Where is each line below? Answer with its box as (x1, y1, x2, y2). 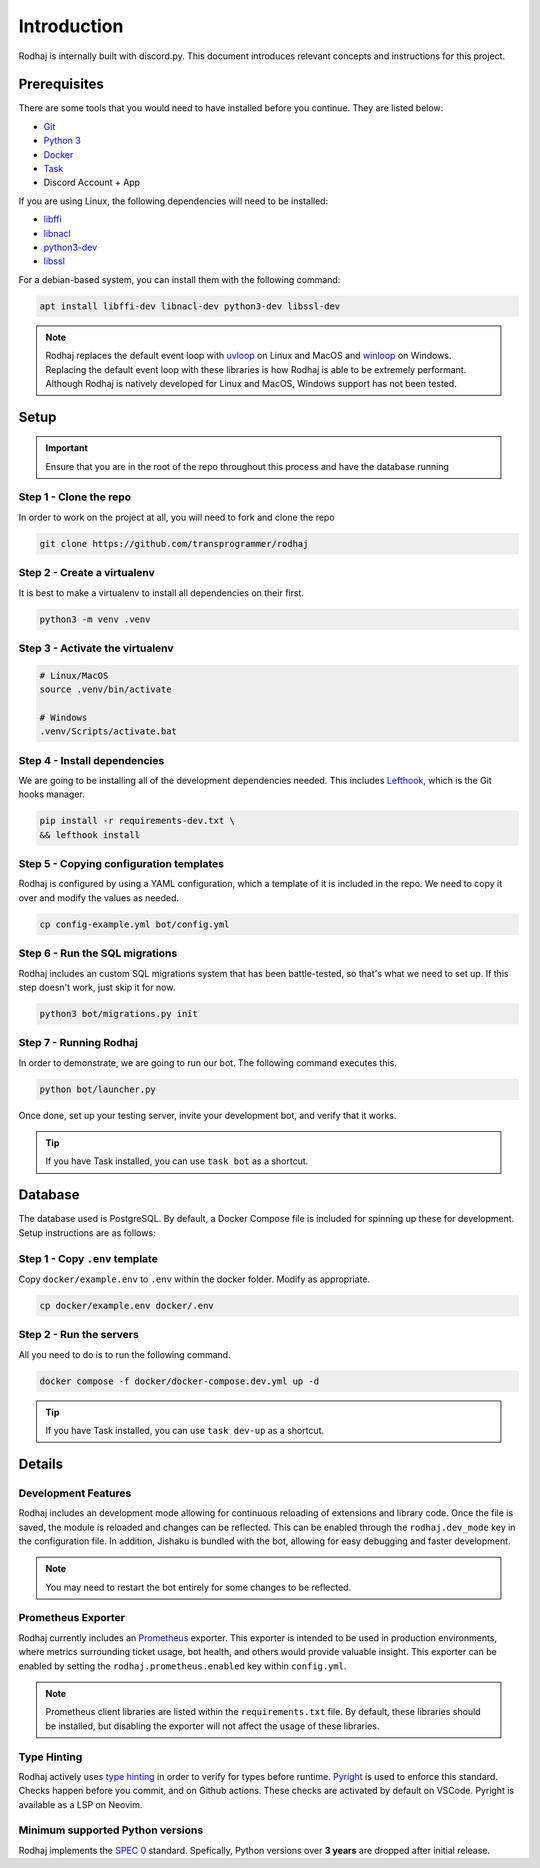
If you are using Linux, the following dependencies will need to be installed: (18, 195, 329, 207)
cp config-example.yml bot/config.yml (39, 918, 230, 930)
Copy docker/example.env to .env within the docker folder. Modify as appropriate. (18, 1273, 370, 1285)
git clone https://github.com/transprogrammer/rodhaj (39, 538, 309, 549)
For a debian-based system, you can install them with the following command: (18, 273, 341, 285)
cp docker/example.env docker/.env (39, 1300, 214, 1311)
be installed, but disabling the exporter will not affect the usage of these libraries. (45, 1720, 380, 1732)
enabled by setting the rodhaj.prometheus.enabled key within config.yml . (18, 1660, 347, 1672)
